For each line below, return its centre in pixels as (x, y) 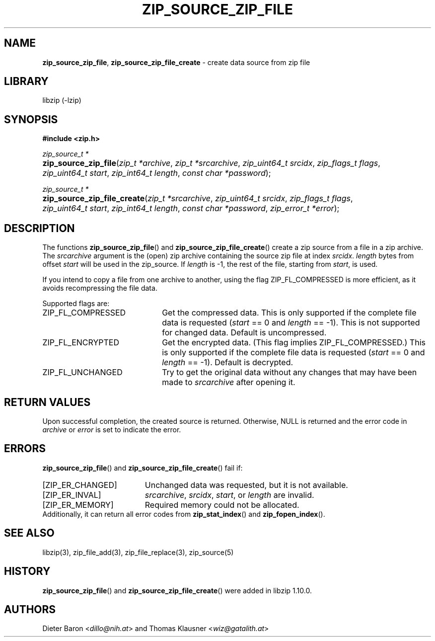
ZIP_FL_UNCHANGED (82, 372)
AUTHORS (30, 609)
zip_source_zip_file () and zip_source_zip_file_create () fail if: (143, 468)
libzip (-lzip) (62, 100)
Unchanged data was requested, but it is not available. (246, 485)
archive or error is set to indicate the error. (112, 429)
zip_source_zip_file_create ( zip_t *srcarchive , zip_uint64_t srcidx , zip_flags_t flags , (198, 199)
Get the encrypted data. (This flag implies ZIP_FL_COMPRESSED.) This (294, 343)
